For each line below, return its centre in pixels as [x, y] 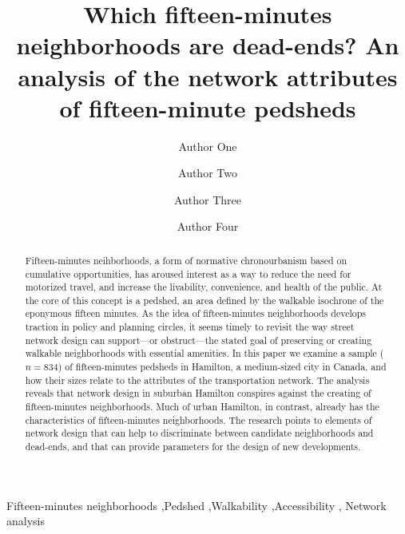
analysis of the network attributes [208, 76]
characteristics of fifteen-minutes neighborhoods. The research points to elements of [199, 419]
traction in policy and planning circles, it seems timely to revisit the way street [190, 327]
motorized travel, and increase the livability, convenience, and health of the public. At [204, 287]
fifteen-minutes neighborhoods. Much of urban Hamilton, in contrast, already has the [202, 407]
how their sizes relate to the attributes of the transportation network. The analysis [197, 380]
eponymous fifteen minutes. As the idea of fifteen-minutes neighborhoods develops [195, 313]
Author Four [208, 226]
